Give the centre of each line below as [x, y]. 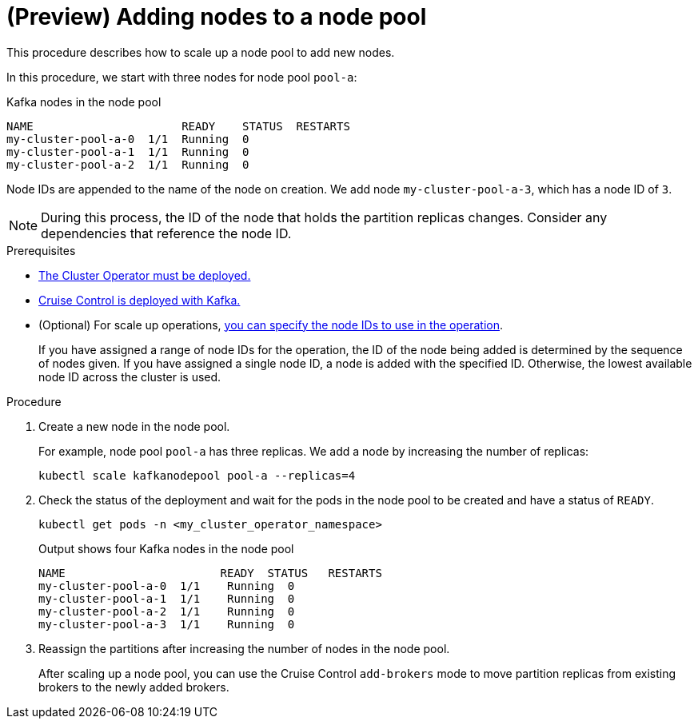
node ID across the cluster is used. [130, 376]
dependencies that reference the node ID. [166, 233]
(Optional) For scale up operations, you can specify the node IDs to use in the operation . [271, 325]
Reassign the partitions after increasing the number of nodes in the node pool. [244, 648]
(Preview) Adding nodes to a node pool [217, 17]
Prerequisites [41, 250]
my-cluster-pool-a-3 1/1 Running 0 [167, 624]
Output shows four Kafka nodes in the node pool [166, 548]
